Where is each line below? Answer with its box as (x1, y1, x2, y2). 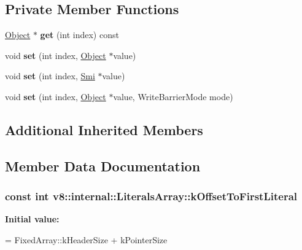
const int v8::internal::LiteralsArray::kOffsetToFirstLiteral (5, 189, 298, 204)
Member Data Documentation (5, 156, 201, 175)
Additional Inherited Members (5, 120, 203, 139)
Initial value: (5, 213, 60, 225)
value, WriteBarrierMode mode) (113, 90, 233, 103)
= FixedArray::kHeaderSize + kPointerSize (5, 233, 168, 246)
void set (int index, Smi (5, 69, 95, 82)
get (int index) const (40, 28, 119, 41)
